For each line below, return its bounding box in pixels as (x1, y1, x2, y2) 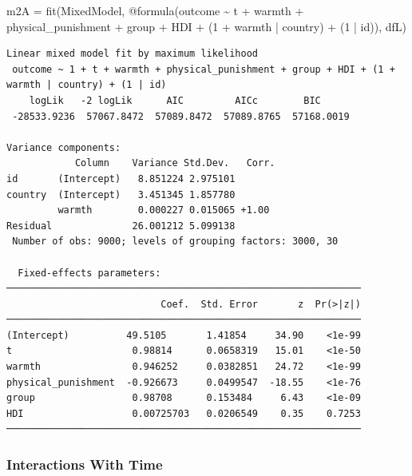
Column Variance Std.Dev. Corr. (74, 157, 275, 169)
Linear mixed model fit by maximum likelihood (6, 48, 258, 60)
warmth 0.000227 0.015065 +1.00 (57, 204, 270, 216)
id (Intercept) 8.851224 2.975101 (6, 173, 236, 184)
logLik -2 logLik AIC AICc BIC (29, 94, 321, 106)
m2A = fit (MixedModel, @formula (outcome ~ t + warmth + (6, 2, 304, 18)
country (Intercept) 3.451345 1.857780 (6, 188, 236, 200)
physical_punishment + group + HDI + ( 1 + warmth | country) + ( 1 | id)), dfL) (6, 18, 407, 34)
